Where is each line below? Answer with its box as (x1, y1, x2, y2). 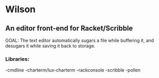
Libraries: (5, 55, 30, 62)
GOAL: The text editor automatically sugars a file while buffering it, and (5, 37, 154, 43)
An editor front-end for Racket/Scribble (5, 24, 134, 33)
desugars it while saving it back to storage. (5, 43, 96, 49)
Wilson (5, 4, 36, 15)
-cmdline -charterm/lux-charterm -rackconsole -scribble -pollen (5, 67, 141, 73)
